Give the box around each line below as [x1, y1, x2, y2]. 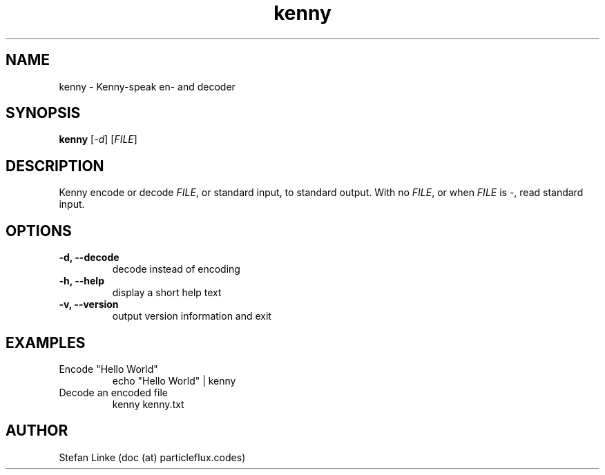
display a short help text [112, 287, 222, 299]
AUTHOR [6, 422, 68, 440]
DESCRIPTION [6, 157, 104, 175]
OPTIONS [6, 222, 72, 240]
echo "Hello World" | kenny [112, 374, 236, 387]
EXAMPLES [6, 333, 86, 351]
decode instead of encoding [112, 263, 240, 275]
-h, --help [59, 275, 104, 287]
